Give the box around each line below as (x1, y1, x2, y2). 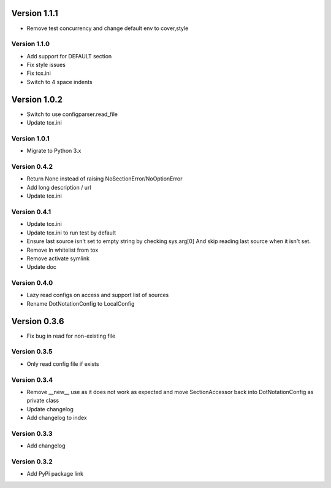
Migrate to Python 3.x (26, 147, 82, 155)
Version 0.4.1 (11, 207, 51, 216)
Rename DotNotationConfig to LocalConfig (26, 300, 135, 307)
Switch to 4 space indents (26, 78, 93, 85)
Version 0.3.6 (11, 316, 64, 327)
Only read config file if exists (26, 360, 99, 368)
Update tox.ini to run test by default (26, 229, 116, 236)
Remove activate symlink (26, 255, 90, 262)
